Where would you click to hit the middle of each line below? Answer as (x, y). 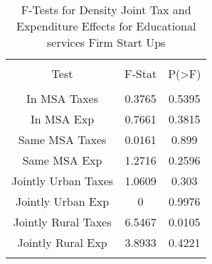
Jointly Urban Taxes (63, 181)
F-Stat (141, 73)
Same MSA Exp (62, 160)
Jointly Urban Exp (62, 201)
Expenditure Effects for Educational (106, 26)
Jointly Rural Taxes (62, 222)
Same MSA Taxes (62, 139)
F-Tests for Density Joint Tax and (106, 10)
